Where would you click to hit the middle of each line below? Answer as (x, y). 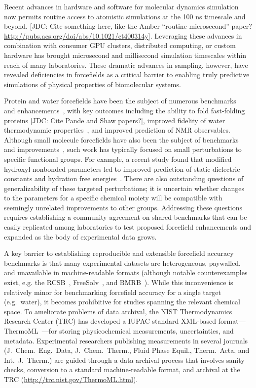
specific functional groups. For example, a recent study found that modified (118, 159)
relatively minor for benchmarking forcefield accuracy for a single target (112, 292)
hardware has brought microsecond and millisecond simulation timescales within (125, 55)
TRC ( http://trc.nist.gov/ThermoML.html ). (71, 379)
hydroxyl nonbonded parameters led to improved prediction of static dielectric (122, 169)
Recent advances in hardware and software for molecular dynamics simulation (121, 6)
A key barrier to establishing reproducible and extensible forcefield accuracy (119, 253)
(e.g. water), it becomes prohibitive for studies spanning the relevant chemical (122, 302)
